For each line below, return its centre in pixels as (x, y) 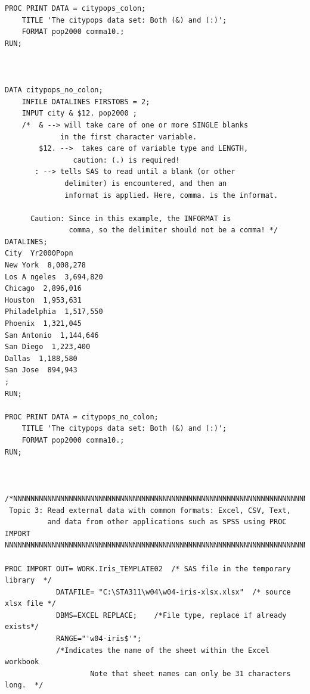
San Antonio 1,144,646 (52, 335)
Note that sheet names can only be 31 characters (190, 673)
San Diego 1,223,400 (48, 347)
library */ (28, 581)
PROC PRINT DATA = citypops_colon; (75, 8)
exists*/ (22, 627)
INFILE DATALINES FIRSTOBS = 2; (86, 102)
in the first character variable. (129, 137)
